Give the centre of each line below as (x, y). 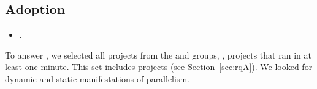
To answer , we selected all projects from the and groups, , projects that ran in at (158, 55)
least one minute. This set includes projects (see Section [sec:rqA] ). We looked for (159, 67)
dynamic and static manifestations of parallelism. (97, 78)
